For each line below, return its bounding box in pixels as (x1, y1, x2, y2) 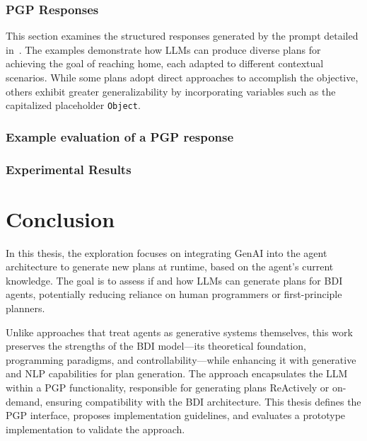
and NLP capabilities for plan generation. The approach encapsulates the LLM (6, 366, 348, 381)
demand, (6, 394, 43, 408)
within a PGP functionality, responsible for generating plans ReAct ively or (6, 380, 330, 394)
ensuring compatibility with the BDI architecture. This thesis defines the (45, 394, 361, 408)
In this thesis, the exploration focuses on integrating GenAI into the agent (6, 245, 327, 260)
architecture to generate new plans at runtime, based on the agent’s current (6, 259, 334, 274)
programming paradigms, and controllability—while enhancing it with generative (6, 352, 356, 367)
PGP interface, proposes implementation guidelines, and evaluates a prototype (6, 408, 346, 423)
